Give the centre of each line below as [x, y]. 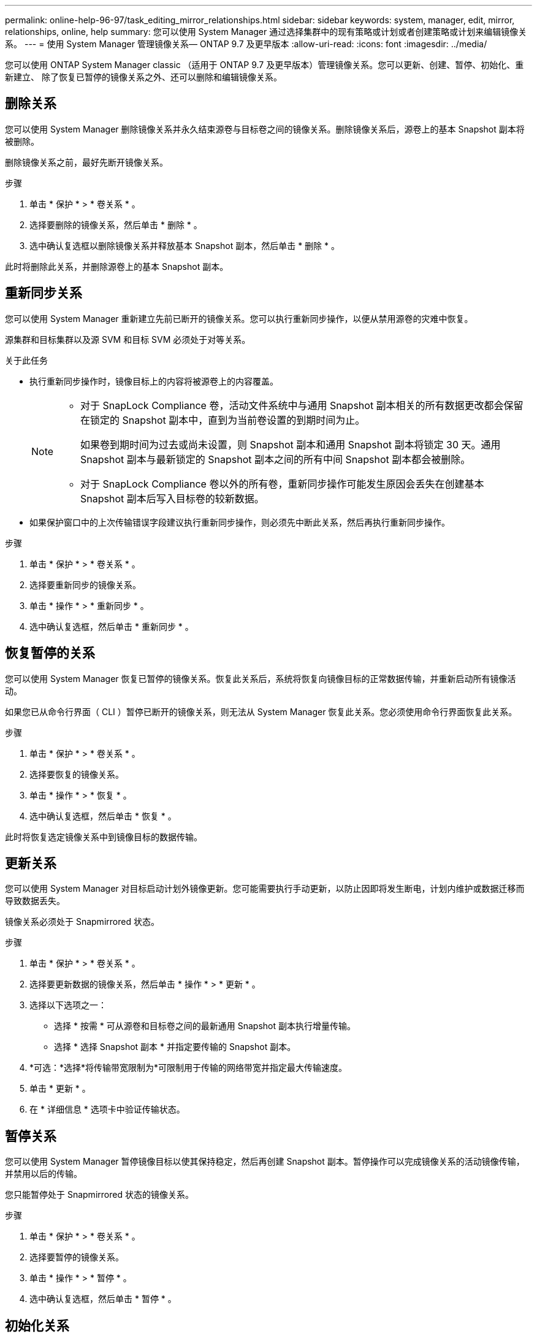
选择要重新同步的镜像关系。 [85, 584]
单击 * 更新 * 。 [60, 1089]
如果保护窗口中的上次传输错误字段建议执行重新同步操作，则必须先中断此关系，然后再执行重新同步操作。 [240, 522]
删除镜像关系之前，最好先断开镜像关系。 [86, 162]
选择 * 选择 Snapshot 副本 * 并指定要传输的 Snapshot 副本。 [175, 1047]
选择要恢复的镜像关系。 [77, 774]
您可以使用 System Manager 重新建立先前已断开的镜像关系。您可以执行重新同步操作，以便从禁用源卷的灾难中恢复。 [239, 318]
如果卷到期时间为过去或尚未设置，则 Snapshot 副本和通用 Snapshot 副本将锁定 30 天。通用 [291, 444]
